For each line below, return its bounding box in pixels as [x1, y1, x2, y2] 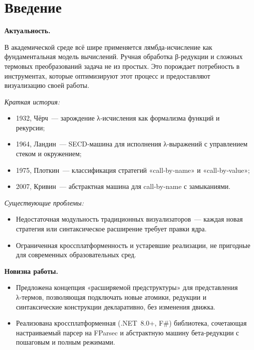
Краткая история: [4, 96, 60, 106]
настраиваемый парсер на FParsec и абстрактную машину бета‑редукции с [16, 327, 239, 337]
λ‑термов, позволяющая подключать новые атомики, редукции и [16, 292, 207, 302]
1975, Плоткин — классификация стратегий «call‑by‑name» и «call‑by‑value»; [16, 165, 250, 175]
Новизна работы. [4, 266, 58, 276]
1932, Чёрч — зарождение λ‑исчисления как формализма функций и [16, 113, 220, 123]
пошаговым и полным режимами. [16, 337, 115, 347]
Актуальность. [4, 25, 51, 36]
